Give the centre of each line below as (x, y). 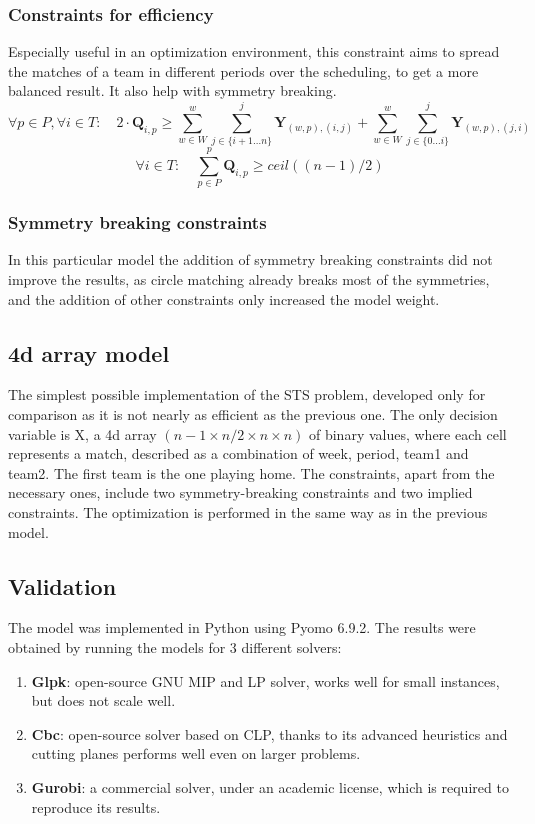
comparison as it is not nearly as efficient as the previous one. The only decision (253, 414)
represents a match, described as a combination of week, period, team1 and (238, 453)
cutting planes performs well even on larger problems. (196, 753)
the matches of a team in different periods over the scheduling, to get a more (243, 70)
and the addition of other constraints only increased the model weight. (224, 298)
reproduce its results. (96, 806)
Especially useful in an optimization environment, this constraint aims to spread (254, 51)
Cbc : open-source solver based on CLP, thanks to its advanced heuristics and (269, 733)
